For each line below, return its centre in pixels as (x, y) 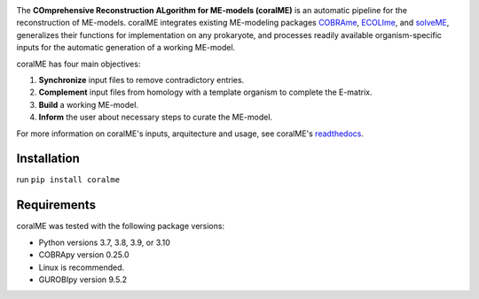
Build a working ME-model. (89, 104)
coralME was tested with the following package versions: (121, 226)
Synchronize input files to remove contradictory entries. (141, 80)
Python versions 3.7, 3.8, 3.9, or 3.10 (104, 242)
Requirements (56, 205)
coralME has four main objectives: (79, 64)
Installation (48, 159)
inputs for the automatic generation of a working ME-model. (126, 48)
